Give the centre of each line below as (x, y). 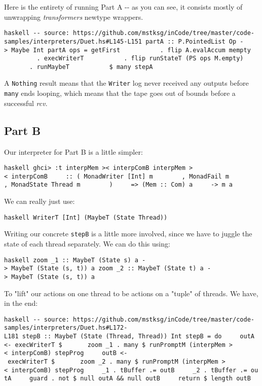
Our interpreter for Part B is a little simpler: (73, 151)
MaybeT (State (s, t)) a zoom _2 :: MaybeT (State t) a (107, 269)
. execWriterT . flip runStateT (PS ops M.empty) (140, 59)
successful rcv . (26, 103)
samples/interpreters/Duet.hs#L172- (66, 328)
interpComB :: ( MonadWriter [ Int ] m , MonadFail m (120, 176)
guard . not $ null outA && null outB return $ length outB (140, 379)
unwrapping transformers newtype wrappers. (74, 16)
